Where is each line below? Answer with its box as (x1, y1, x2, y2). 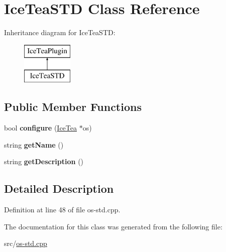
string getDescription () (4, 156, 84, 167)
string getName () (4, 139, 64, 150)
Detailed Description (4, 181, 114, 196)
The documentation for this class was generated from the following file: (4, 221, 222, 231)
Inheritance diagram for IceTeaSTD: (4, 27, 116, 38)
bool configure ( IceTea (4, 122, 77, 133)
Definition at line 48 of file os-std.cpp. (4, 204, 121, 215)
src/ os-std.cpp (4, 238, 47, 248)
